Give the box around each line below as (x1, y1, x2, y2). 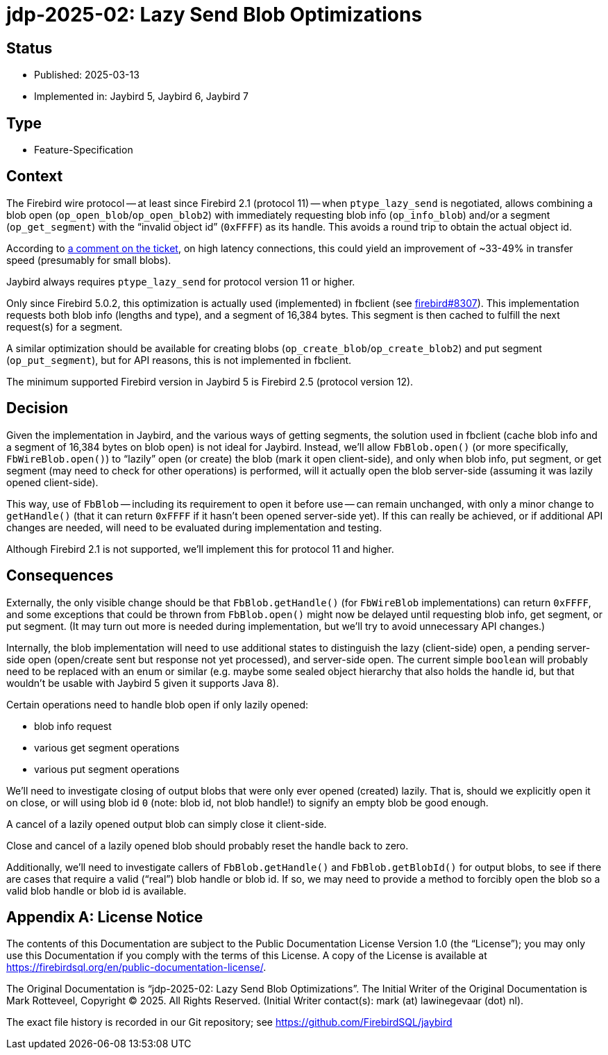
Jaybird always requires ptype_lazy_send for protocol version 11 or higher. (6, 275, 355, 288)
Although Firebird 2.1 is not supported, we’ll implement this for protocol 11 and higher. (6, 542, 394, 555)
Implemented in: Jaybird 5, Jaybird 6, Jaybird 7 (34, 90, 248, 103)
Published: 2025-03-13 (34, 69, 140, 81)
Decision (6, 399, 69, 417)
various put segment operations (34, 763, 180, 775)
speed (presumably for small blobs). (6, 254, 171, 266)
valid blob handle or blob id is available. (6, 884, 187, 897)
